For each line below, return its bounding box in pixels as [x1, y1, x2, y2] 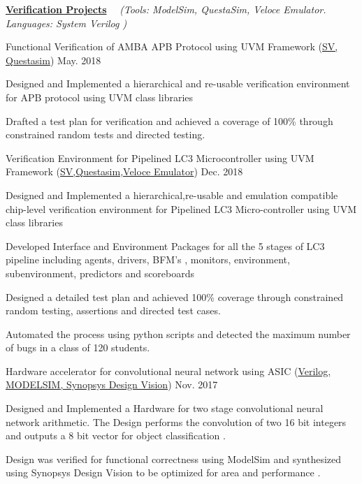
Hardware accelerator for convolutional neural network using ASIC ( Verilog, [6, 363, 331, 378]
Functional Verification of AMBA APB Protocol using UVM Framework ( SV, [6, 39, 338, 54]
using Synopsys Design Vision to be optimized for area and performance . [6, 465, 321, 480]
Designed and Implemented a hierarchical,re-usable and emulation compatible [6, 187, 338, 202]
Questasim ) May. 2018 [6, 52, 101, 67]
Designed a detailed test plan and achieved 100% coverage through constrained [6, 289, 344, 304]
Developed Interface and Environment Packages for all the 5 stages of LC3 [6, 238, 325, 253]
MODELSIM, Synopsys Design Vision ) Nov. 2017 [6, 377, 218, 392]
